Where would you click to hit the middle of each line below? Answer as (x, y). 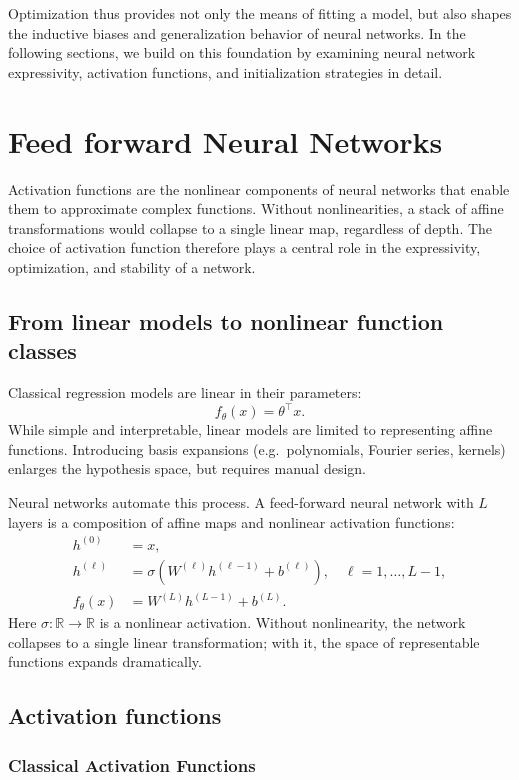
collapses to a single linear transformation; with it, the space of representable (244, 641)
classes (42, 350)
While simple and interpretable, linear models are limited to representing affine (250, 429)
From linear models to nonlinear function (226, 320)
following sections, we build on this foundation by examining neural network (242, 52)
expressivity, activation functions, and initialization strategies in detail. (225, 71)
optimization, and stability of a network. (132, 266)
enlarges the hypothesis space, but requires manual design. (187, 468)
